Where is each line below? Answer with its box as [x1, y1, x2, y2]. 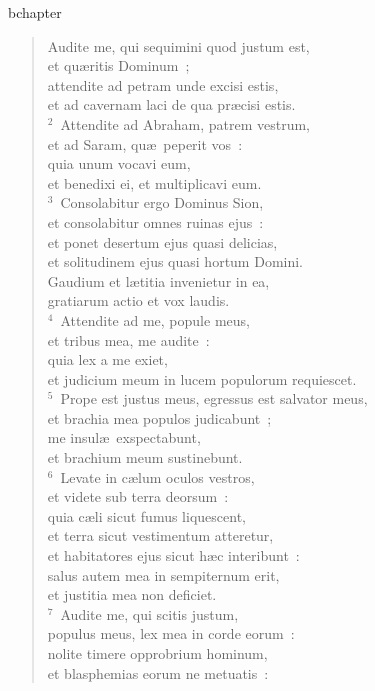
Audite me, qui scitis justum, [60, 603, 239, 624]
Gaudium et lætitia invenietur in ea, [47, 270, 270, 291]
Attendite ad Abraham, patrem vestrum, [60, 113, 310, 134]
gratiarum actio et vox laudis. [47, 290, 230, 311]
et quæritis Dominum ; [47, 55, 190, 76]
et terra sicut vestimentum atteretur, [47, 525, 274, 546]
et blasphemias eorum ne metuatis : [47, 662, 269, 683]
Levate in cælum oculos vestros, [60, 466, 255, 487]
